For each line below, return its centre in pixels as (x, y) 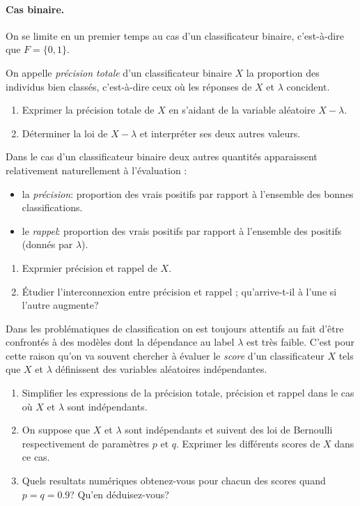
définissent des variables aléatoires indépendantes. (161, 369)
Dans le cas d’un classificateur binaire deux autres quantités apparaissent (162, 156)
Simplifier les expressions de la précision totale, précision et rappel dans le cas (188, 393)
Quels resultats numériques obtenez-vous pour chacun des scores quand (174, 481)
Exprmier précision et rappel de (89, 267)
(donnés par (47, 244)
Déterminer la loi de (65, 133)
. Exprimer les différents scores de (248, 443)
